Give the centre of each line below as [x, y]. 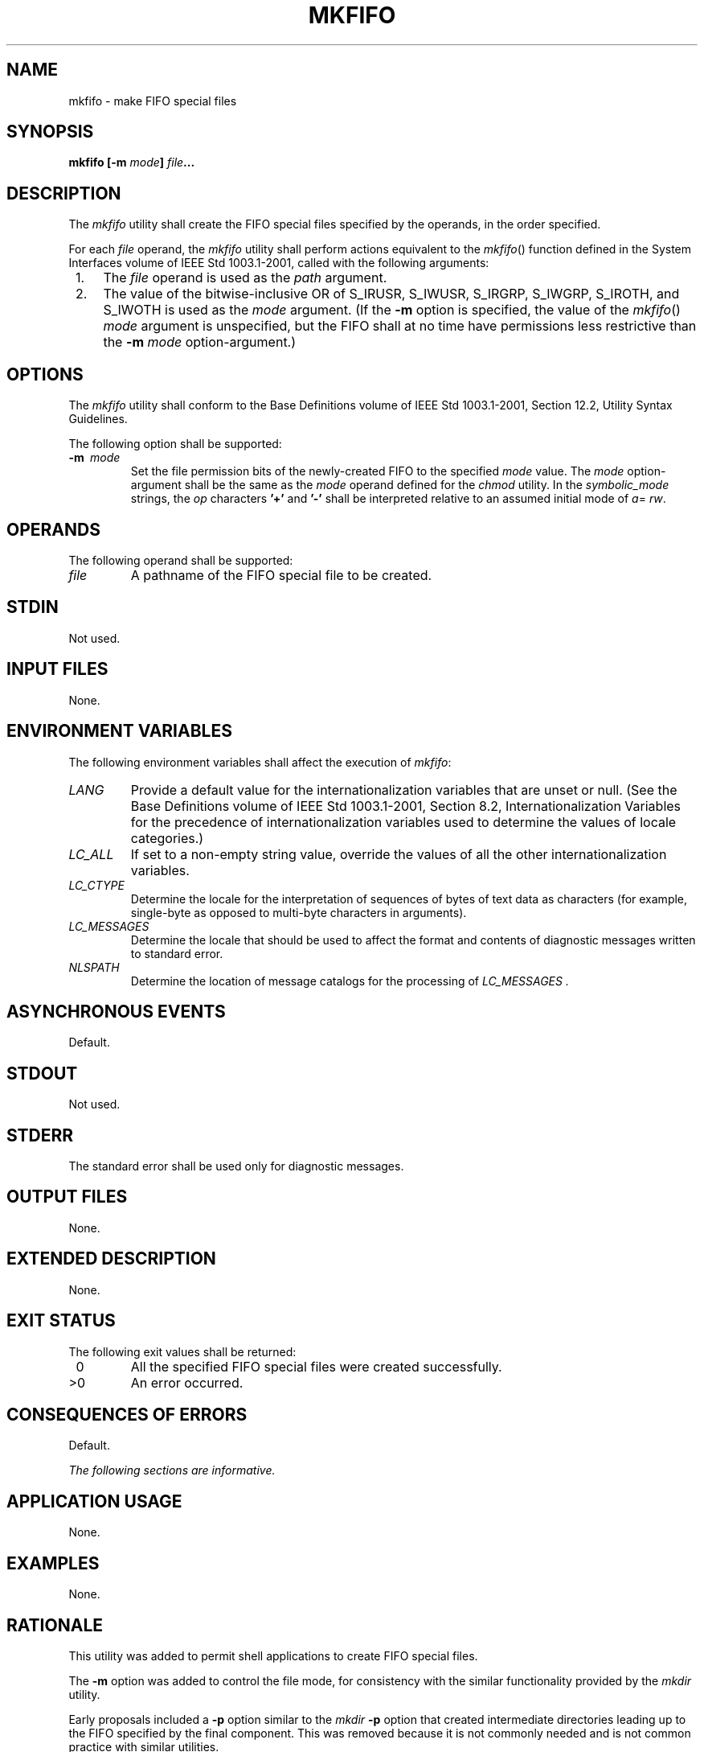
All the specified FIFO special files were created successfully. [316, 1366]
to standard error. [177, 953]
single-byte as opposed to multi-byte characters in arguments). [299, 912]
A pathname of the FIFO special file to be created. [281, 575]
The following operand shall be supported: [181, 560]
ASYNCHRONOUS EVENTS [116, 1011]
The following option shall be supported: [175, 444]
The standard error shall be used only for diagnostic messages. [236, 1166]
